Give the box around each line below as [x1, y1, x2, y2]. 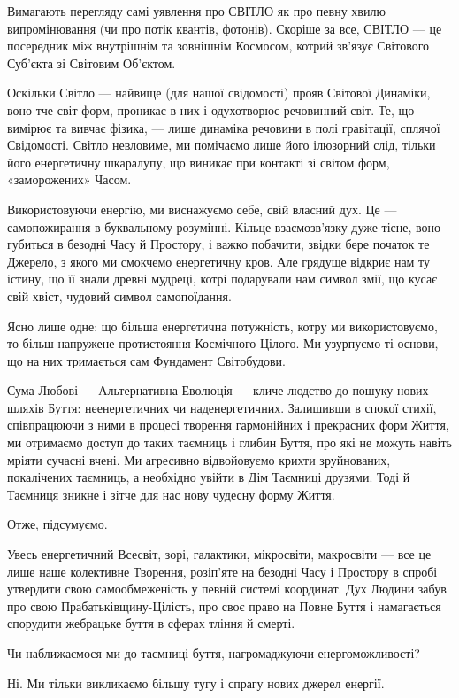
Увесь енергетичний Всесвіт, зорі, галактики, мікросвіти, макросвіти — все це [7, 545, 432, 563]
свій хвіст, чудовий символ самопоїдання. [7, 286, 232, 305]
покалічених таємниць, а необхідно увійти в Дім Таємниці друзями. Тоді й [7, 468, 410, 486]
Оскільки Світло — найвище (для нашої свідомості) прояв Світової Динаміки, [7, 83, 431, 102]
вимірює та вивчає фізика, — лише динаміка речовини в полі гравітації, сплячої [7, 118, 440, 136]
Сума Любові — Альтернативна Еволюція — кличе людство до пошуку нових [7, 381, 429, 399]
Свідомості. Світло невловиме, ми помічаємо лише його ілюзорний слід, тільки [7, 136, 436, 154]
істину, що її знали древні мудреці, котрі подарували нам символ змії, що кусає [7, 269, 438, 288]
